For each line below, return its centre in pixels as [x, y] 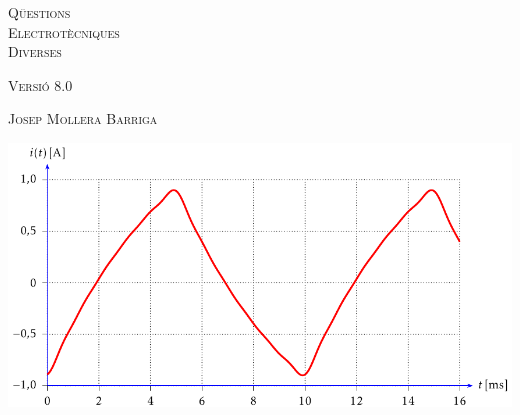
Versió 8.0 [40, 84]
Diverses [35, 51]
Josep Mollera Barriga [83, 118]
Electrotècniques [64, 31]
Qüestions [39, 12]
